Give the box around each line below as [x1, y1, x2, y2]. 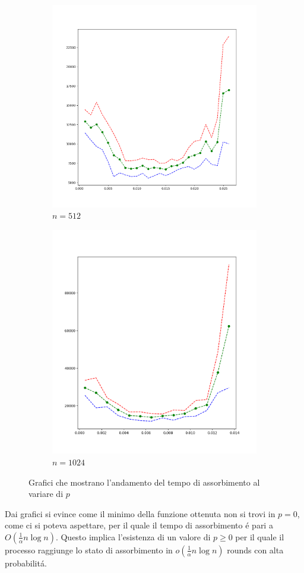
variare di [28, 487, 64, 500]
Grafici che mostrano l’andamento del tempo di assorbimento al [28, 476, 260, 488]
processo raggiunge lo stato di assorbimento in [5, 543, 173, 556]
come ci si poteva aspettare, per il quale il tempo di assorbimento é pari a [5, 519, 273, 531]
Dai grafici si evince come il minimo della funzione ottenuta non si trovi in [5, 507, 275, 520]
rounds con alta [227, 543, 284, 556]
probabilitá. [5, 556, 47, 569]
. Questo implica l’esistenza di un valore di [55, 530, 211, 543]
